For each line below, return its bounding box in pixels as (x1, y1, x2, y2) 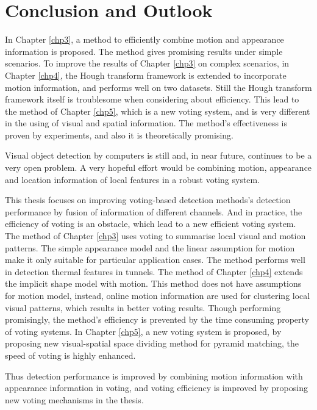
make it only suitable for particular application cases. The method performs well (5, 253, 305, 266)
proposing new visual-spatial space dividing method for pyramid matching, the (5, 337, 299, 350)
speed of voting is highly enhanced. (5, 348, 136, 361)
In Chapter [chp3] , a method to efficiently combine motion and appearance (5, 33, 284, 46)
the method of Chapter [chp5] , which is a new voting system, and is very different (5, 104, 310, 117)
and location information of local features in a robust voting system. (5, 173, 260, 185)
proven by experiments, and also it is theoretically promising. (5, 128, 233, 141)
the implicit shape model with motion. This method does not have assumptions (5, 277, 302, 290)
